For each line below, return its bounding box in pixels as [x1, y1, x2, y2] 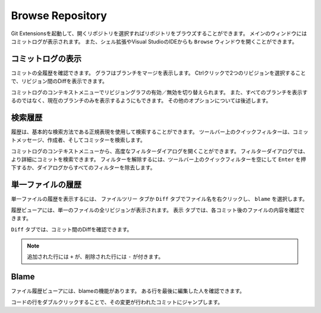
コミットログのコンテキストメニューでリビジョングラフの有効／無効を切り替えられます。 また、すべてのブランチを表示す [11, 88, 308, 95]
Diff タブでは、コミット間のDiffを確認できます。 [11, 225, 133, 233]
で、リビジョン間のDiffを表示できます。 [11, 78, 108, 85]
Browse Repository [11, 9, 107, 22]
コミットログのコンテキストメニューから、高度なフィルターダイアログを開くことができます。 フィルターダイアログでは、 [11, 147, 309, 154]
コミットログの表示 [11, 54, 81, 64]
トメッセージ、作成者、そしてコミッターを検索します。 [11, 137, 146, 144]
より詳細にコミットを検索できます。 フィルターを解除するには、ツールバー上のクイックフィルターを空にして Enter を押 [11, 156, 306, 163]
